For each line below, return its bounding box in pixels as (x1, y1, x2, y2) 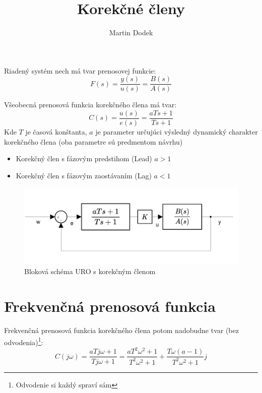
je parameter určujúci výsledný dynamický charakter (95, 126, 258, 137)
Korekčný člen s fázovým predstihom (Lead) (16, 153, 152, 164)
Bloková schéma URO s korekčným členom (24, 266, 156, 277)
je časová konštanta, (25, 126, 87, 137)
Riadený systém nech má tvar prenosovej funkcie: (4, 65, 156, 76)
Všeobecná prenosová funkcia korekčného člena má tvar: (4, 99, 177, 110)
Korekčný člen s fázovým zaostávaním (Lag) (16, 170, 152, 180)
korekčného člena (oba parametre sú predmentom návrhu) (4, 136, 183, 147)
